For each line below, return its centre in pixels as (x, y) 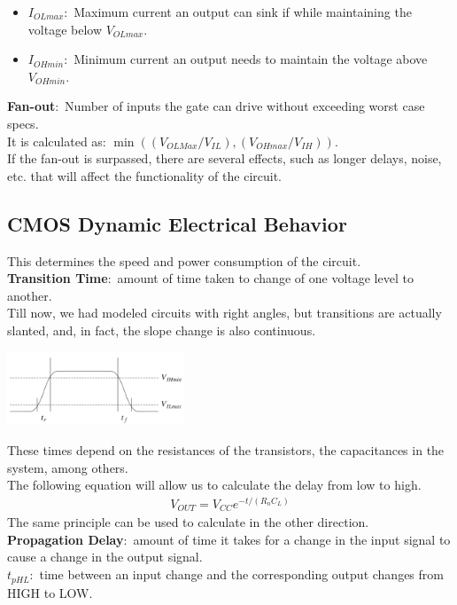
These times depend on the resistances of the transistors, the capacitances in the (226, 449)
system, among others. (68, 467)
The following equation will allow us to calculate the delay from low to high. (214, 485)
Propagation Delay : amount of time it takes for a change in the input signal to (229, 539)
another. (30, 295)
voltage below (65, 29)
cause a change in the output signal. (105, 557)
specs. (23, 123)
